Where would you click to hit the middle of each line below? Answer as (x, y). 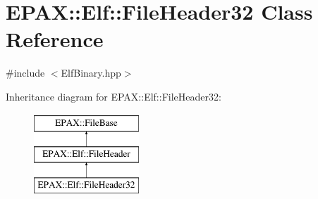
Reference (55, 39)
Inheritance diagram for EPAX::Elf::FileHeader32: (114, 96)
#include (25, 73)
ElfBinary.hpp (91, 73)
